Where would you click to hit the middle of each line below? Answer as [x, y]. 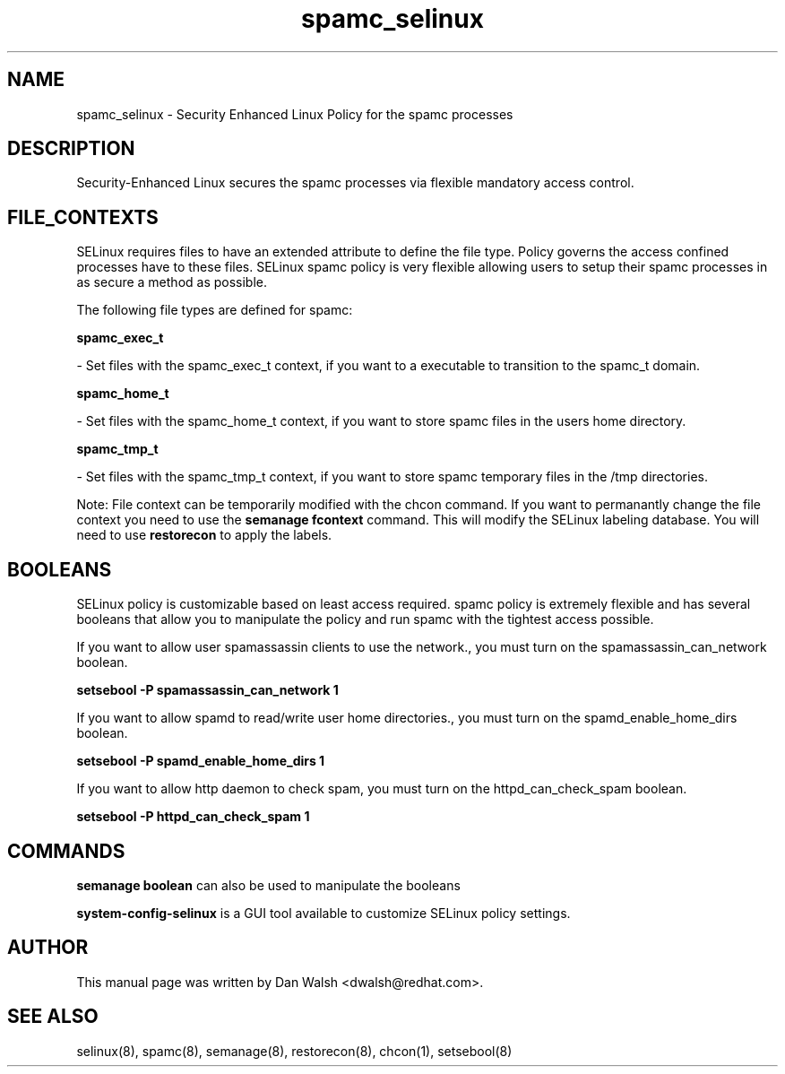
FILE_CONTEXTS [83, 217]
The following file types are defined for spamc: [215, 310]
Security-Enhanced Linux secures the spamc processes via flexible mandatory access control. [355, 183]
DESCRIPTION [71, 149]
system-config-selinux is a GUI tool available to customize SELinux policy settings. [323, 913]
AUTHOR [48, 948]
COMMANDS [66, 851]
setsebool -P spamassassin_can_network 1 [207, 690]
